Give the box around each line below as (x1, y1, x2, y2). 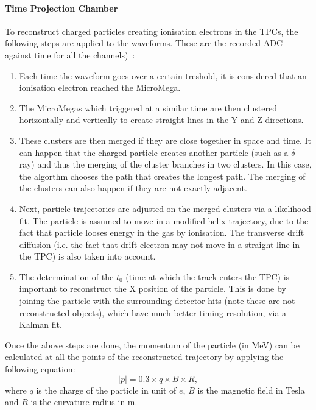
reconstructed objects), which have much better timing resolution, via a (19, 306, 287, 319)
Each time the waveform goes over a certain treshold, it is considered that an (19, 69, 307, 82)
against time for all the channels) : (5, 48, 135, 61)
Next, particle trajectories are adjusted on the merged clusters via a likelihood (19, 202, 311, 214)
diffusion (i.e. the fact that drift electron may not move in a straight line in (19, 238, 300, 250)
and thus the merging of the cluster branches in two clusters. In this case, (37, 158, 312, 171)
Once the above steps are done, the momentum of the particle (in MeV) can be (5, 338, 300, 351)
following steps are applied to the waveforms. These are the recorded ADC (5, 37, 283, 49)
